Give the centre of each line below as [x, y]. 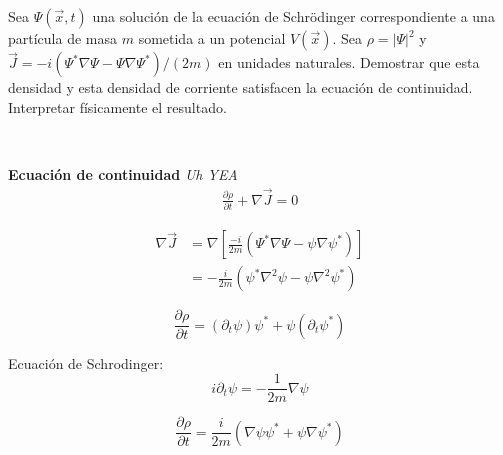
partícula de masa [63, 38]
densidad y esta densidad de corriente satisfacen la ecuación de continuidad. [240, 87]
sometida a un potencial [212, 38]
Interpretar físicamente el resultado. [117, 106]
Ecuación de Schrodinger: [86, 362]
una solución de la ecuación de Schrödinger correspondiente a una [293, 16]
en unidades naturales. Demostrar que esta [349, 62]
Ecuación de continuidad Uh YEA [123, 174]
